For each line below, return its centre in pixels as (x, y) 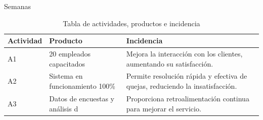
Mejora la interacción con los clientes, (184, 54)
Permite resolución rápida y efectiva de (187, 76)
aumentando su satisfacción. (170, 63)
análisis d (64, 108)
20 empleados (70, 54)
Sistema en (66, 76)
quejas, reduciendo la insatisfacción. (182, 86)
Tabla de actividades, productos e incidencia (131, 23)
